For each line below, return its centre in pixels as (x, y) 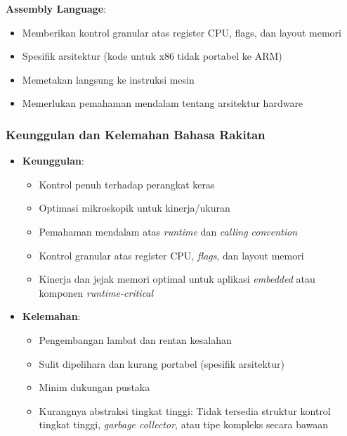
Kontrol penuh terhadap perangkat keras (127, 184)
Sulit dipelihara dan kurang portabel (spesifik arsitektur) (162, 363)
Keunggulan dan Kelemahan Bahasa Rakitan (136, 134)
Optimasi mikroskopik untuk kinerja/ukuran (135, 208)
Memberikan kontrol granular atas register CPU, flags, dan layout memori (182, 32)
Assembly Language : (56, 8)
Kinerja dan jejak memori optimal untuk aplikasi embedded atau (177, 279)
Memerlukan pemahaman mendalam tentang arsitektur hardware (163, 103)
